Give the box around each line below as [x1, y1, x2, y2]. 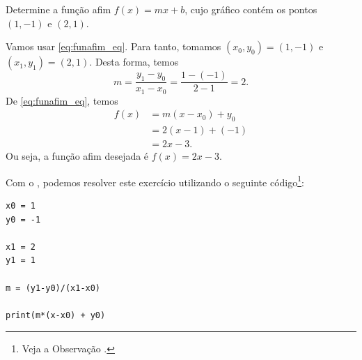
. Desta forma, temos [89, 54, 179, 69]
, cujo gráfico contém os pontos [184, 2, 317, 16]
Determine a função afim [6, 2, 111, 16]
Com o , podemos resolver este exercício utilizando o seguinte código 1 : [6, 172, 304, 189]
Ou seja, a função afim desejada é [6, 149, 149, 163]
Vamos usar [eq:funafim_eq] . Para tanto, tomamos [6, 39, 221, 54]
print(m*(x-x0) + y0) [6, 310, 106, 320]
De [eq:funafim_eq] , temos [6, 93, 118, 107]
